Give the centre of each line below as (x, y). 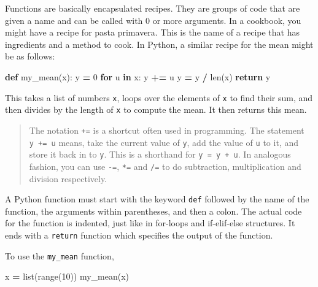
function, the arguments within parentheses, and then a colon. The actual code (153, 211)
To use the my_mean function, (60, 255)
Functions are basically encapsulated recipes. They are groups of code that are (153, 8)
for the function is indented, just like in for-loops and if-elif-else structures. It (150, 223)
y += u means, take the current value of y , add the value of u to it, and (164, 142)
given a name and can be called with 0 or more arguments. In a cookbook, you (153, 20)
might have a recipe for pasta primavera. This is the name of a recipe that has (152, 32)
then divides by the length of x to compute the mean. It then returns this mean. (156, 109)
